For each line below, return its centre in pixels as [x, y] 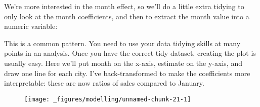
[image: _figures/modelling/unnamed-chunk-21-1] [108, 99]
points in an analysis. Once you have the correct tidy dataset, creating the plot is [130, 53]
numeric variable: [31, 26]
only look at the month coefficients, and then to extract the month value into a [127, 16]
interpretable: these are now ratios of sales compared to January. [104, 83]
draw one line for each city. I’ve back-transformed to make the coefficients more [127, 73]
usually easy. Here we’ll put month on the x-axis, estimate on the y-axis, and [123, 63]
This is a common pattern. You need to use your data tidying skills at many [122, 43]
